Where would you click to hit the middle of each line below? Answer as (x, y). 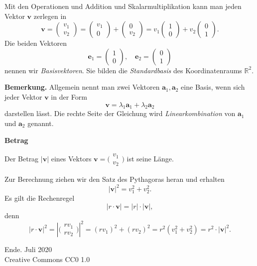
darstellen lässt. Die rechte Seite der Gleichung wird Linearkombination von (120, 113)
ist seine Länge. (150, 159)
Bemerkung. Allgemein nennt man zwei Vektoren (82, 87)
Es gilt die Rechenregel (40, 198)
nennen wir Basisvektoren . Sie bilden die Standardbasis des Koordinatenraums (123, 70)
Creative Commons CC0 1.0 (47, 259)
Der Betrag (22, 159)
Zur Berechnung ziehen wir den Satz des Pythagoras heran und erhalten (115, 179)
